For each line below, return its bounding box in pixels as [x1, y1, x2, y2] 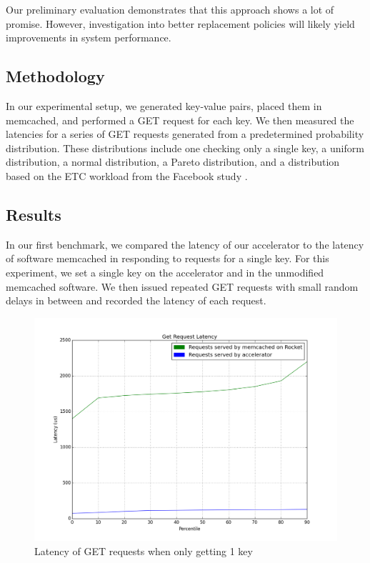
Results [6, 203, 61, 225]
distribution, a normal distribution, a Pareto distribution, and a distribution [6, 154, 340, 169]
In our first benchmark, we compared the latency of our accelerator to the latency [6, 236, 364, 251]
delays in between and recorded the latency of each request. [6, 293, 266, 308]
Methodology [6, 65, 105, 87]
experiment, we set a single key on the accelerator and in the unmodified [6, 264, 324, 279]
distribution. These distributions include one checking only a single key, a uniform [6, 140, 364, 155]
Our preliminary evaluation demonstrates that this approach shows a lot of [6, 2, 334, 16]
